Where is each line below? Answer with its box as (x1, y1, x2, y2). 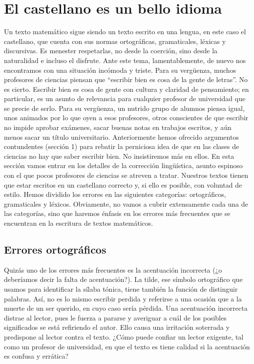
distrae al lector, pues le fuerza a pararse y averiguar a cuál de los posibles (4, 312, 227, 322)
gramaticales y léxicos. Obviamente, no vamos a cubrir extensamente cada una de (4, 198, 248, 209)
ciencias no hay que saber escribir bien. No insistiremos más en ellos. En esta (4, 150, 234, 161)
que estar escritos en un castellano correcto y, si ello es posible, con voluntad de (4, 179, 242, 190)
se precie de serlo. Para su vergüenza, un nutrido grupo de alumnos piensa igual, (4, 103, 245, 113)
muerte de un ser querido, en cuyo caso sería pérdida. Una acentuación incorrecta (4, 303, 248, 313)
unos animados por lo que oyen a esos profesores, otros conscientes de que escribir (4, 112, 249, 123)
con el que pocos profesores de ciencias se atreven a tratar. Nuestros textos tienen (4, 170, 249, 180)
